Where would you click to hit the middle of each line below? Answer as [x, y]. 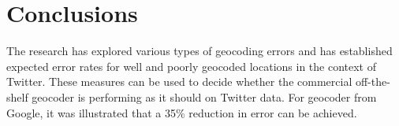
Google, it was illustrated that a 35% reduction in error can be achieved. [182, 112]
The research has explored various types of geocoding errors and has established [199, 51]
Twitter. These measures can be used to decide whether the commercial [179, 82]
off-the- [373, 82]
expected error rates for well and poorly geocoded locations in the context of [191, 66]
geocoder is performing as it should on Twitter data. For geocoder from [204, 96]
